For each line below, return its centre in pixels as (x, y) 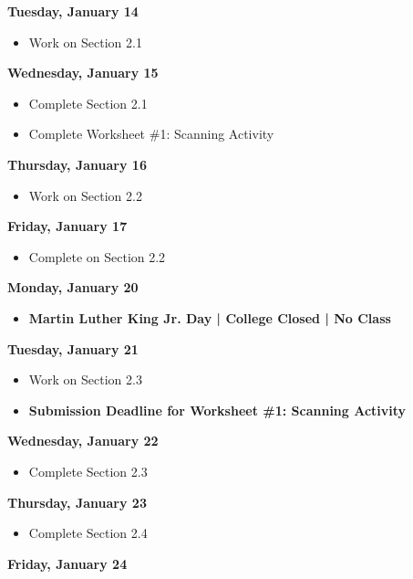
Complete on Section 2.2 (97, 256)
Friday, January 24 (67, 563)
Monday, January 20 (73, 287)
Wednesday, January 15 (83, 73)
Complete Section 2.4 (88, 533)
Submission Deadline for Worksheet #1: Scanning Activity (217, 410)
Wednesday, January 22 (83, 441)
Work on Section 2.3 (85, 379)
